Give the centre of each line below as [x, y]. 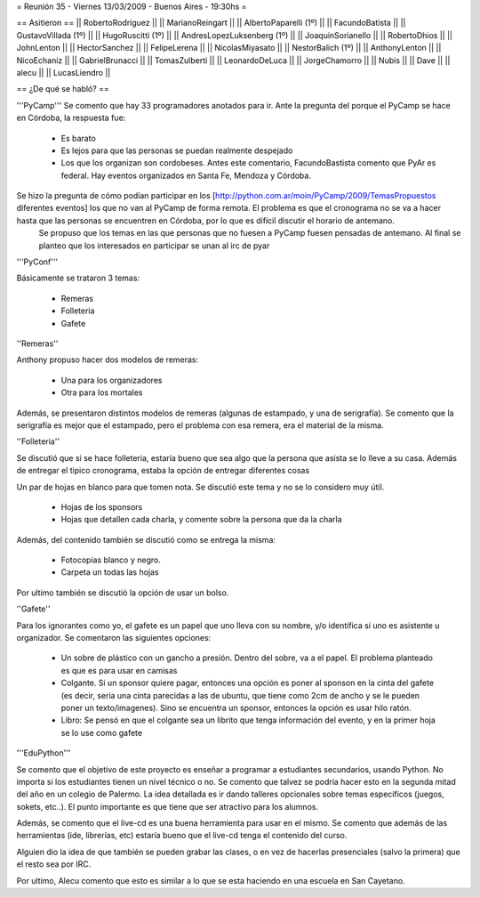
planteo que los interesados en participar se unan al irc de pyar [154, 246]
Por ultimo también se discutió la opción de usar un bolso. [123, 593]
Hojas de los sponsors [102, 506]
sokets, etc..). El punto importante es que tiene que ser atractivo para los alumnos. [168, 806]
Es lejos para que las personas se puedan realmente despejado [177, 150]
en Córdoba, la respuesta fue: [71, 118]
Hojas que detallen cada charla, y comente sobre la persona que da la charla [201, 520]
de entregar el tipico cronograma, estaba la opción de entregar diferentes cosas [163, 471]
